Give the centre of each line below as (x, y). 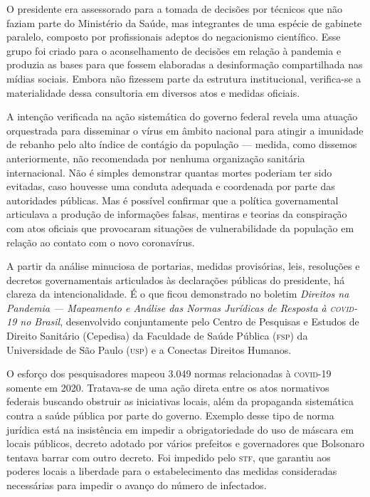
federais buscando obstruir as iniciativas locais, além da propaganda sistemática (180, 401)
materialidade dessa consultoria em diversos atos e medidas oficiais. (153, 92)
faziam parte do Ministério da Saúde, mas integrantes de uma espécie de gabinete (184, 22)
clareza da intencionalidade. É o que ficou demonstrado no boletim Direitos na (178, 294)
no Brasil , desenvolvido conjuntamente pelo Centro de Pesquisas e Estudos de (190, 321)
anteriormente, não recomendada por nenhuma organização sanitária (156, 158)
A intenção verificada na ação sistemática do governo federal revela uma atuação (182, 116)
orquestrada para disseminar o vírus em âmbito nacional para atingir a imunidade (185, 130)
